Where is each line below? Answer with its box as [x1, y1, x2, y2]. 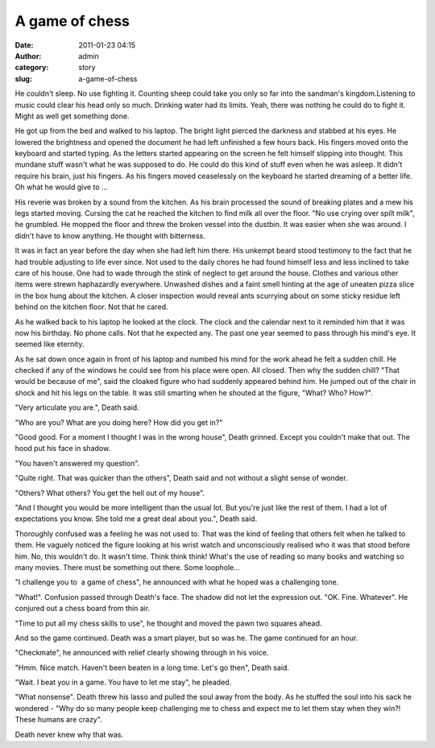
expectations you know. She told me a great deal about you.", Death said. [14, 514, 258, 523]
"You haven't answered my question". [14, 458, 140, 468]
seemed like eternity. [14, 339, 85, 349]
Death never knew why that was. [14, 729, 124, 739]
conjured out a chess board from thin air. [14, 604, 151, 614]
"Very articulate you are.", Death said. [14, 403, 140, 412]
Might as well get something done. [14, 111, 130, 121]
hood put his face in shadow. [14, 444, 111, 453]
